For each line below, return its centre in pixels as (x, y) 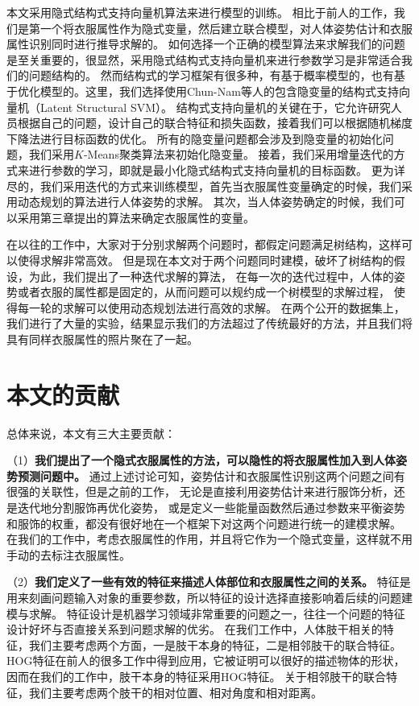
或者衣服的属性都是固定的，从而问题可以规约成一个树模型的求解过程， (203, 292)
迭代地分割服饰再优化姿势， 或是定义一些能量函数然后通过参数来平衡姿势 (211, 507)
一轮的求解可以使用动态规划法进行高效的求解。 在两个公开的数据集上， (217, 307)
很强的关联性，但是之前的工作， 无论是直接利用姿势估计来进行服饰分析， (200, 491)
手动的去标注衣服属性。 (68, 554)
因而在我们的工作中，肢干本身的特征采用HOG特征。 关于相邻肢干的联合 (197, 676)
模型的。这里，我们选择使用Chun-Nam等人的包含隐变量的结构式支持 (219, 91)
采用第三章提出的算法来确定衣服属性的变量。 (136, 217)
